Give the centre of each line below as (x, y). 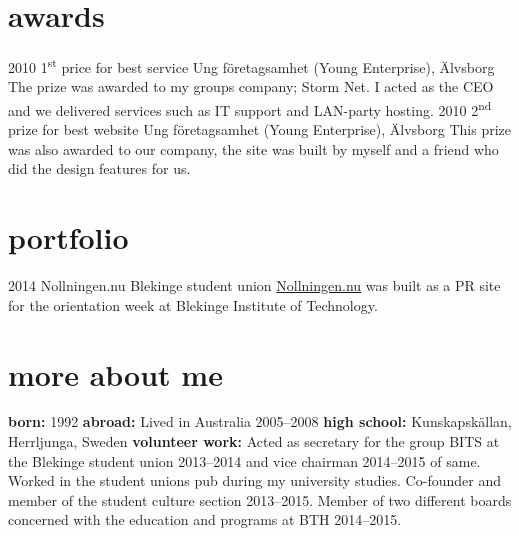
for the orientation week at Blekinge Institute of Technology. (193, 304)
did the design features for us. (99, 168)
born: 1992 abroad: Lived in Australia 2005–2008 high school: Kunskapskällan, (260, 421)
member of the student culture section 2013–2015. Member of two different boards (260, 499)
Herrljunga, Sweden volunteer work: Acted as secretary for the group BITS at (254, 441)
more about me (115, 373)
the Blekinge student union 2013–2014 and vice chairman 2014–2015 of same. (244, 460)
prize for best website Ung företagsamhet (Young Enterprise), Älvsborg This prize (260, 129)
